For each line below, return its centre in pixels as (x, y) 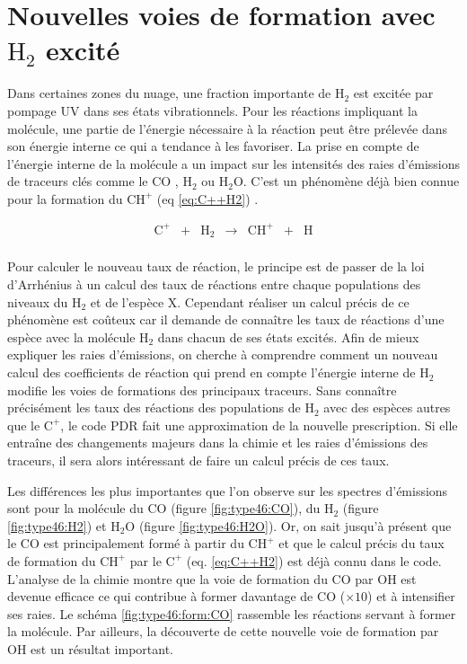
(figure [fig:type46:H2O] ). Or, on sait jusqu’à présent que (295, 525)
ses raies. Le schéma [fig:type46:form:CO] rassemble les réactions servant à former (232, 613)
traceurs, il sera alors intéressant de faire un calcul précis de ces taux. (198, 460)
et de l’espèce (127, 301)
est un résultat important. (102, 648)
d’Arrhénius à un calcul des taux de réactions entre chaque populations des (214, 284)
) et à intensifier (411, 596)
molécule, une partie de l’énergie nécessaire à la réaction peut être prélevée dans (228, 128)
